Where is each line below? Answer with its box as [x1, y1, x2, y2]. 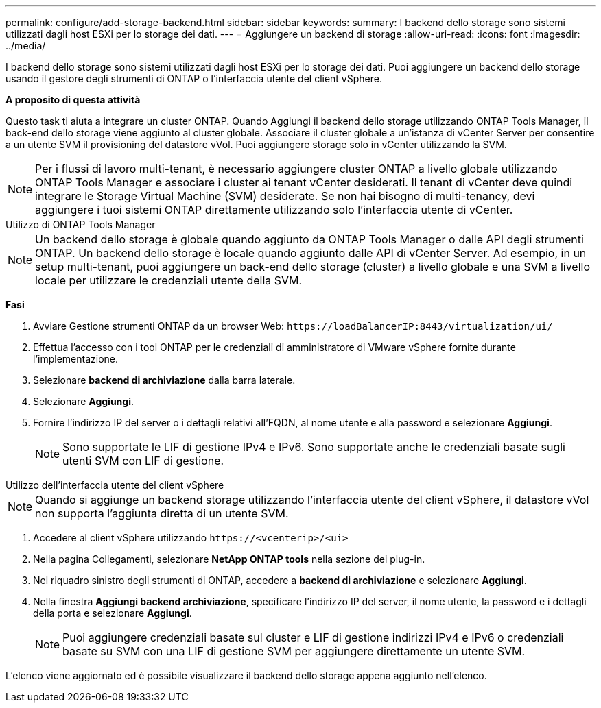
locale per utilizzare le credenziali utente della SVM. [35, 273, 303, 287]
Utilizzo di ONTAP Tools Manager [5, 219, 156, 230]
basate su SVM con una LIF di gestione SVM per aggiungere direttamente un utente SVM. [62, 644, 526, 658]
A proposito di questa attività [5, 94, 141, 106]
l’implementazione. [33, 353, 119, 365]
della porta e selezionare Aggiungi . [33, 607, 192, 619]
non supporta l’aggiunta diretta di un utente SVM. [35, 506, 289, 520]
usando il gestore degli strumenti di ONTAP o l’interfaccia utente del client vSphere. [5, 73, 382, 84]
